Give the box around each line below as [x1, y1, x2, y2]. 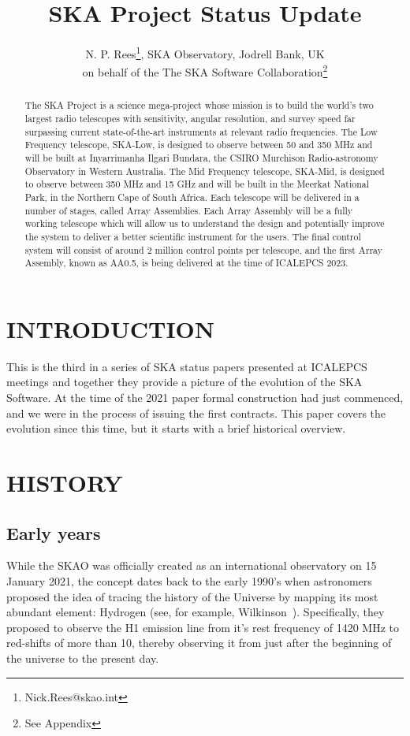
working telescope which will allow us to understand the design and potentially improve [24, 217, 385, 230]
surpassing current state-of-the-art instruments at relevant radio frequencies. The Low [24, 125, 378, 138]
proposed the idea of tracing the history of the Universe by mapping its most [6, 588, 378, 604]
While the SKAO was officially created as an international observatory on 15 [6, 557, 377, 574]
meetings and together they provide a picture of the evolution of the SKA [6, 374, 363, 390]
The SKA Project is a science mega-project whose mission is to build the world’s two [24, 99, 374, 112]
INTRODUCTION [6, 312, 215, 344]
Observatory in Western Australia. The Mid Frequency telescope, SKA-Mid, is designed [24, 164, 385, 177]
